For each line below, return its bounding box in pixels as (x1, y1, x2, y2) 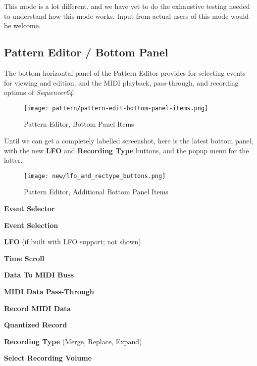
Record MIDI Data (4, 303, 71, 313)
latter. (4, 155, 23, 165)
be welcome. (4, 20, 41, 31)
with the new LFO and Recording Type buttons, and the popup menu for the (4, 145, 249, 155)
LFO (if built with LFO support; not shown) (4, 236, 141, 247)
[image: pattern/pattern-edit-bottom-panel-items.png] (24, 104, 208, 112)
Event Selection (4, 220, 58, 230)
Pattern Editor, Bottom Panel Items (24, 119, 134, 129)
